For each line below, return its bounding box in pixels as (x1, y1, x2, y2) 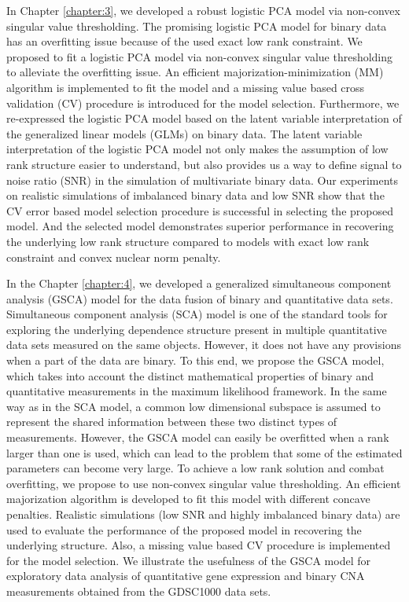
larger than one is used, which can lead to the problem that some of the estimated (6, 444, 403, 461)
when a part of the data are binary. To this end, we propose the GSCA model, (6, 352, 385, 369)
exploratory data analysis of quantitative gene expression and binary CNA (6, 567, 365, 584)
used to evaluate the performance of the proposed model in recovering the (6, 521, 362, 538)
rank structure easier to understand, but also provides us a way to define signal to (6, 156, 402, 172)
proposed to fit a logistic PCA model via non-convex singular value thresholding (6, 48, 393, 64)
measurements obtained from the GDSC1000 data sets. (6, 582, 271, 599)
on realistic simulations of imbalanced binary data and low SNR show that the (6, 187, 385, 204)
